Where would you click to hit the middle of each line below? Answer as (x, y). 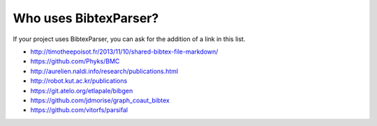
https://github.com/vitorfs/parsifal (79, 110)
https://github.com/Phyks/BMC (75, 61)
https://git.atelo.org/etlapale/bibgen (82, 90)
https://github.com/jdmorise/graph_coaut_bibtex (100, 100)
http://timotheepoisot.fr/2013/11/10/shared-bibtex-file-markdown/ (124, 52)
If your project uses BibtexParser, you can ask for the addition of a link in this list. (129, 39)
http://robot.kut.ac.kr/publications (79, 81)
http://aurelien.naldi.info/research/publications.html (104, 71)
